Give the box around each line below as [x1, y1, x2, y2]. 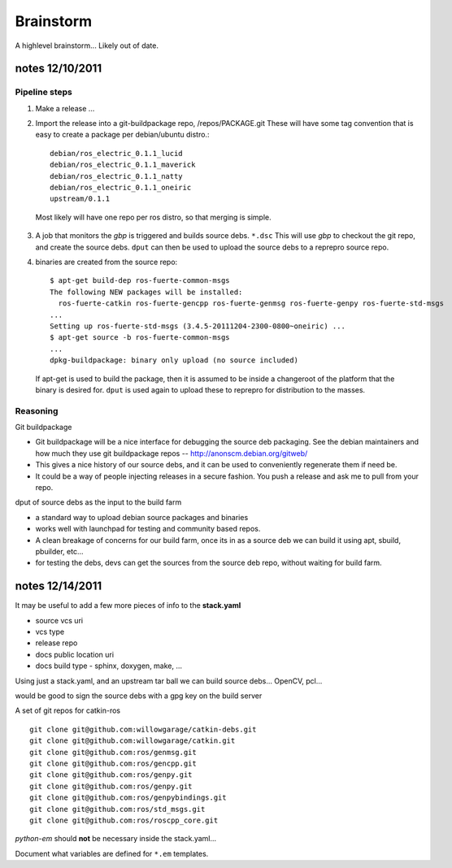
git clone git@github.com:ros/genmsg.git [29, 748, 197, 757]
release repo [35, 638, 78, 648]
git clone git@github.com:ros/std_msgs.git [29, 805, 206, 814]
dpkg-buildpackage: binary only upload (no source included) [50, 356, 298, 365]
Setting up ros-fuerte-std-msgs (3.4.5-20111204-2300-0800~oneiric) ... [50, 321, 346, 331]
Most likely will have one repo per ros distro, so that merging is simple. [35, 212, 272, 222]
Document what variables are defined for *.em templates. [15, 848, 209, 858]
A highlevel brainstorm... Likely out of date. [15, 41, 159, 50]
